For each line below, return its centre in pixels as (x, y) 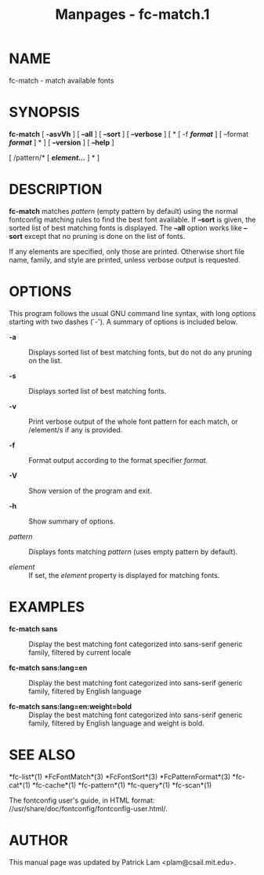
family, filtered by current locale (80, 652)
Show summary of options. (72, 521)
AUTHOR (39, 840)
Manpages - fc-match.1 (132, 15)
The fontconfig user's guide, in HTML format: (82, 800)
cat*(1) (20, 785)
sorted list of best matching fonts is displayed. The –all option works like (125, 228)
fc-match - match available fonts (61, 80)
